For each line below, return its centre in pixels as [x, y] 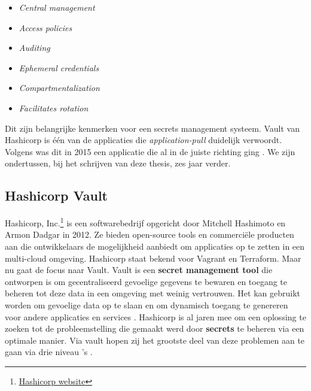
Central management [57, 7]
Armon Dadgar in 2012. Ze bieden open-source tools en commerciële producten [150, 234]
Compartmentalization [59, 88]
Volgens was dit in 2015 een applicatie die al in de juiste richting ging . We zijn [150, 151]
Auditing [34, 48]
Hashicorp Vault [56, 195]
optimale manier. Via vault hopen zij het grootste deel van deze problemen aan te [155, 340]
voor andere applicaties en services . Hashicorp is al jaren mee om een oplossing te [155, 316]
